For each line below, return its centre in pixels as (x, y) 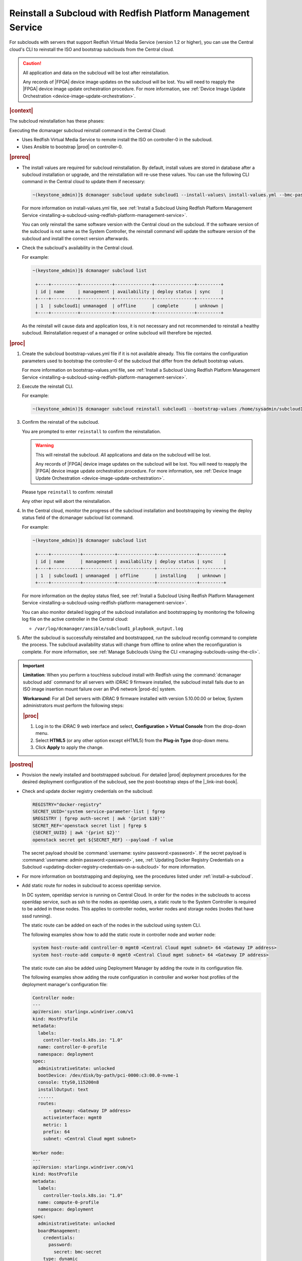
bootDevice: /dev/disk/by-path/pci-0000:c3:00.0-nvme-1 (108, 1075)
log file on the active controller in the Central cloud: (75, 619)
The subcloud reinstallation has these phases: (57, 121)
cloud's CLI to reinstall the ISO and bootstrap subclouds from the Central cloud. (92, 49)
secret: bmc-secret (78, 1252)
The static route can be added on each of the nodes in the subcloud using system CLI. (111, 925)
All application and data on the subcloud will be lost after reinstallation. (96, 73)
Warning (45, 445)
